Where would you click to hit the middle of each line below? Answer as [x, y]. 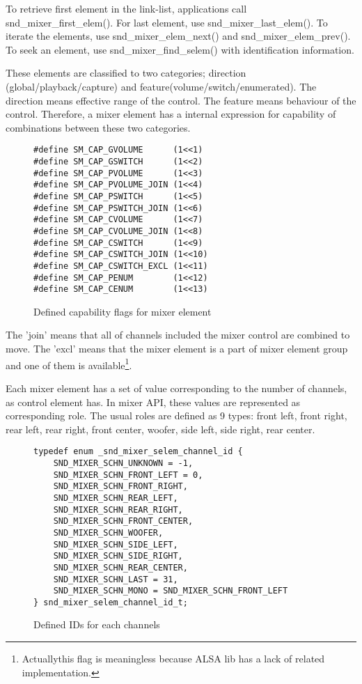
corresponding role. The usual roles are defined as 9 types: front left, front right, [176, 415]
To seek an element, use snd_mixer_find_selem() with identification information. [180, 49]
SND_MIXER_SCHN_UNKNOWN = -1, [123, 463]
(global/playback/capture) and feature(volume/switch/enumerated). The [161, 86]
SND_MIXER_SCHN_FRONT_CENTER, [123, 521]
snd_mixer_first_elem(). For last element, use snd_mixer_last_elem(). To [167, 22]
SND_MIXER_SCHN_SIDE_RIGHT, [118, 556]
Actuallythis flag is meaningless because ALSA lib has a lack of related [173, 659]
